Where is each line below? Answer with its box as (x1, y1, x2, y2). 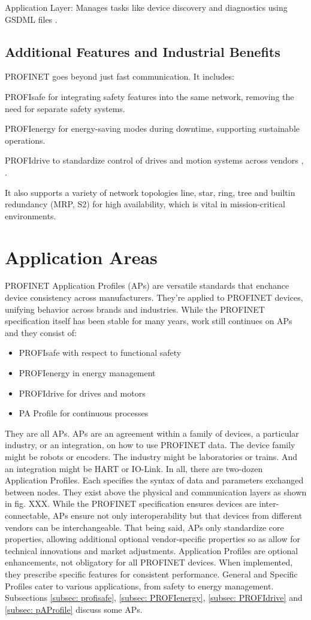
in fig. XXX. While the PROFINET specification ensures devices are (5, 497, 256, 510)
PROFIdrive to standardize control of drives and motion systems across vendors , (5, 154, 304, 167)
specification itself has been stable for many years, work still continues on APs (5, 314, 292, 327)
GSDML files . (5, 13, 58, 25)
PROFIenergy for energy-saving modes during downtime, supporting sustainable (5, 122, 300, 135)
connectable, (5, 509, 50, 521)
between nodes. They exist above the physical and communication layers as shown (5, 485, 307, 498)
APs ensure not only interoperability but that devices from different (53, 509, 303, 521)
